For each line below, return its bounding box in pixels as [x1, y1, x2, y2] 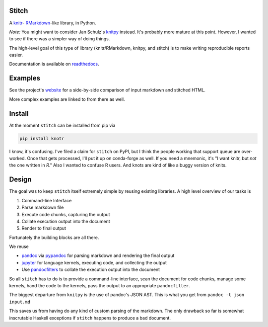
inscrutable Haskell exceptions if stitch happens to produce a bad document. [9, 315, 171, 321]
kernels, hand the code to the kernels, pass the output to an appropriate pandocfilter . [9, 283, 191, 289]
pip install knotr [19, 136, 65, 141]
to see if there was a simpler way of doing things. [9, 36, 110, 42]
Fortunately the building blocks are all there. [9, 234, 99, 241]
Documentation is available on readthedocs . [9, 61, 99, 67]
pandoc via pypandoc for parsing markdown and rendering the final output [21, 252, 175, 258]
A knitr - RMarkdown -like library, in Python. [9, 20, 96, 26]
